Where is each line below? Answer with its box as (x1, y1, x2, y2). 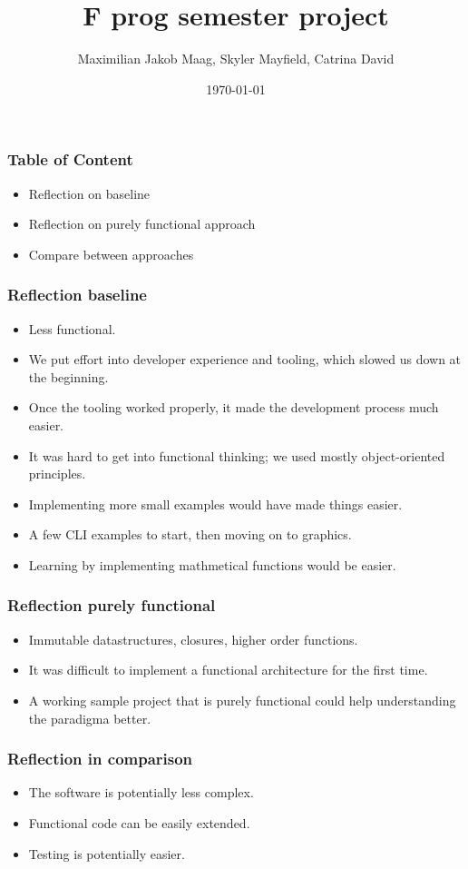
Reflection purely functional (7, 594, 216, 617)
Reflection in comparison (7, 747, 193, 770)
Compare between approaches (28, 244, 194, 263)
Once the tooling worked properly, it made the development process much (28, 398, 439, 417)
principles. (28, 464, 86, 483)
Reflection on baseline (28, 183, 151, 202)
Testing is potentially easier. (28, 844, 185, 863)
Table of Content (7, 148, 133, 171)
